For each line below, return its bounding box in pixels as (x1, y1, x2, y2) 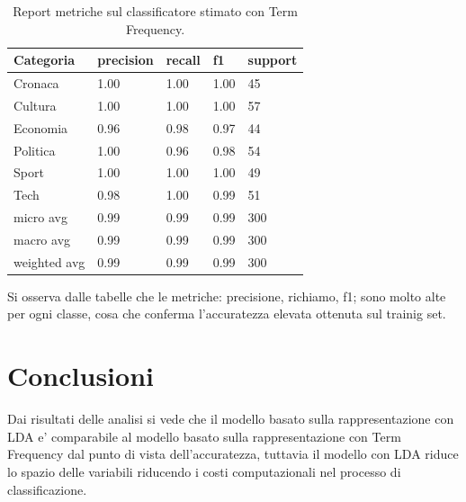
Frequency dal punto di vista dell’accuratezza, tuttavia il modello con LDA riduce (7, 444, 459, 463)
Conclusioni (7, 357, 154, 394)
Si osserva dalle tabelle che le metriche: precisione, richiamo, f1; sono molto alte (7, 286, 446, 305)
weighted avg (13, 252, 85, 271)
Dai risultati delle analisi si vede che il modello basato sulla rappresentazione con (7, 409, 454, 428)
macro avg (13, 229, 71, 248)
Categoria (13, 50, 76, 69)
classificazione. (7, 480, 87, 498)
